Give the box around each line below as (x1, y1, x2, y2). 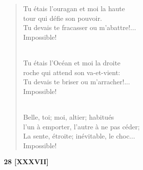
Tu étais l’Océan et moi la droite (23, 57, 121, 67)
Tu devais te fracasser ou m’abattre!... (23, 22, 136, 32)
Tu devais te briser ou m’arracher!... (23, 77, 130, 87)
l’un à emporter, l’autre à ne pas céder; (23, 121, 140, 131)
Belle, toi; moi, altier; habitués (23, 111, 114, 122)
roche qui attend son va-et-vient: (23, 67, 121, 77)
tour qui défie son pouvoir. (23, 13, 102, 23)
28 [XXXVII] (4, 156, 49, 167)
